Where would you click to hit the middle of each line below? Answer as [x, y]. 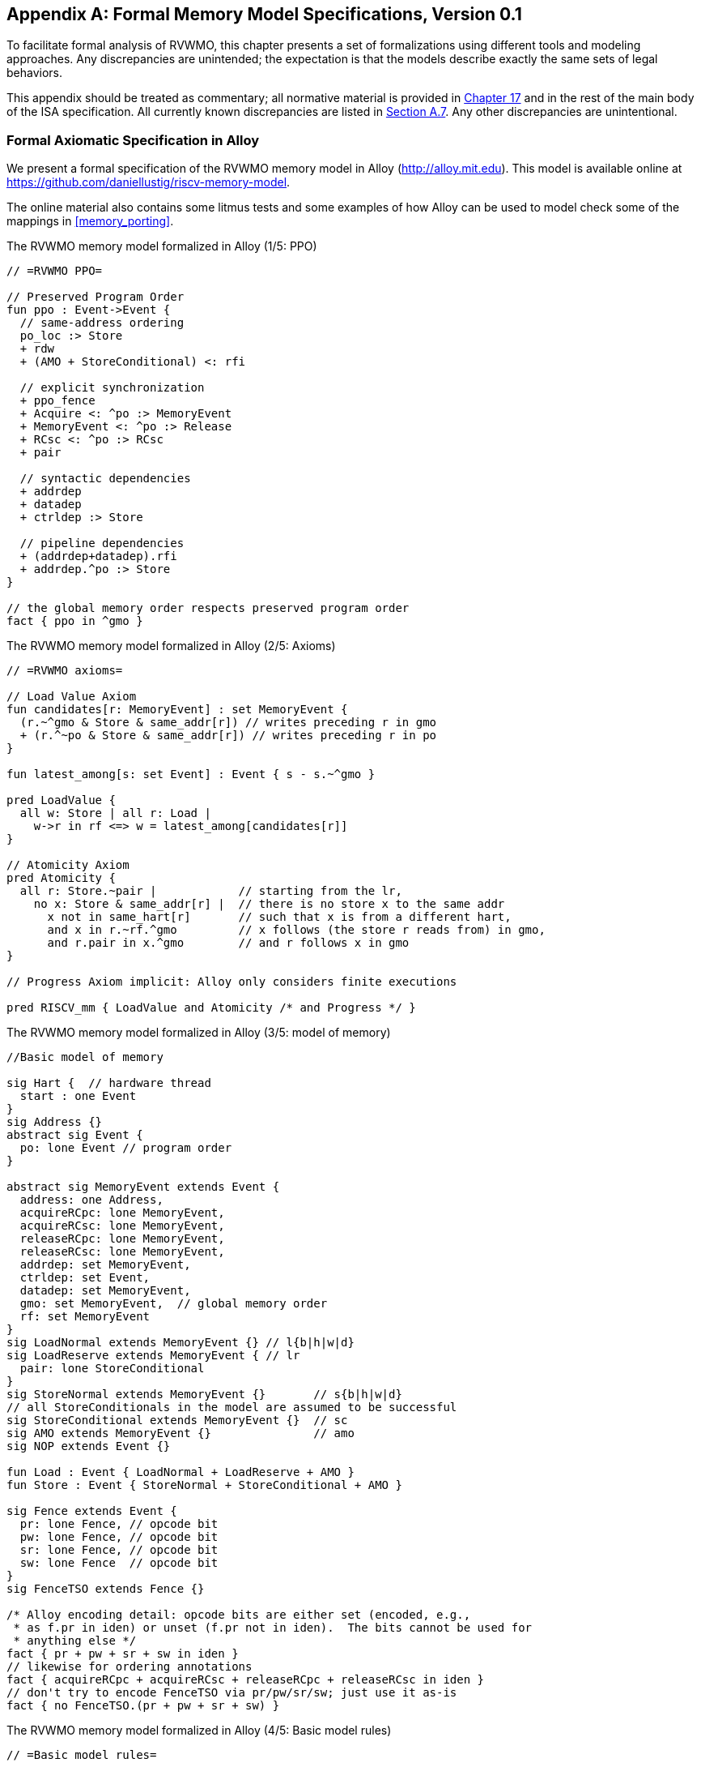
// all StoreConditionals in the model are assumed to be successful [232, 1408]
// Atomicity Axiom [68, 865]
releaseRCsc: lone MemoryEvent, [122, 1252]
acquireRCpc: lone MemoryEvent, [122, 1213]
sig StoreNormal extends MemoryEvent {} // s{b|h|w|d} [204, 1395]
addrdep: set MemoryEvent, [105, 1265]
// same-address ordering [102, 323]
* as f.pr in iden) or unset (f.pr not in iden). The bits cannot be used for [273, 1628]
